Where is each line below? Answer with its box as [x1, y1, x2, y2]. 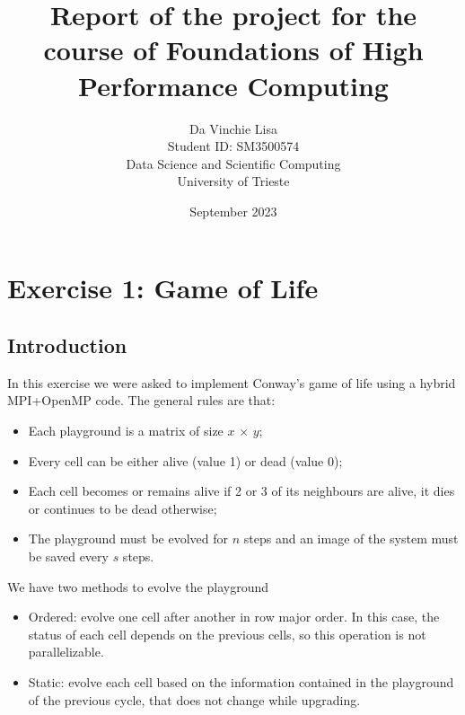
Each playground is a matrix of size [28, 421, 224, 440]
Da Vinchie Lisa [189, 119, 278, 137]
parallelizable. [28, 642, 104, 661]
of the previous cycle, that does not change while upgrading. [28, 690, 361, 709]
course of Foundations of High [43, 31, 424, 68]
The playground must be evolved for [28, 529, 229, 548]
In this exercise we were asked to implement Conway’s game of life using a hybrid [7, 373, 456, 392]
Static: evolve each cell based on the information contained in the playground [28, 672, 454, 691]
